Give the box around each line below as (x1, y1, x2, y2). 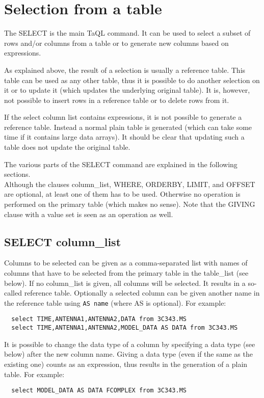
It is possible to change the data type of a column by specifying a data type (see (4, 338, 255, 349)
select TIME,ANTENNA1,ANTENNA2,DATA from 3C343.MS (11, 315, 187, 323)
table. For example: (4, 368, 65, 379)
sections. (4, 169, 31, 179)
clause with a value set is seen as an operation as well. (4, 208, 173, 219)
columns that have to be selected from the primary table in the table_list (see (4, 268, 249, 278)
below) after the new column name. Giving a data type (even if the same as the (4, 349, 253, 359)
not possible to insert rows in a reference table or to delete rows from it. (4, 94, 229, 105)
